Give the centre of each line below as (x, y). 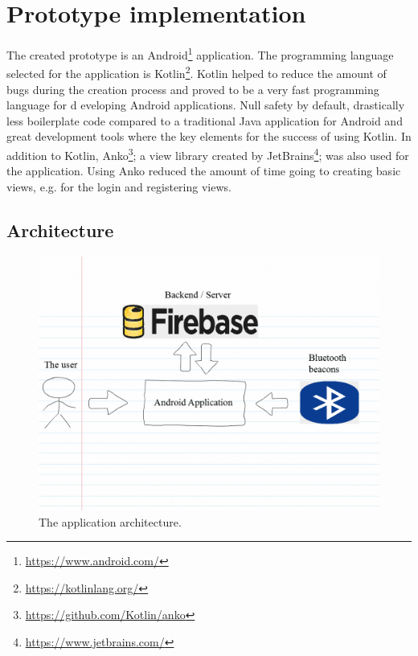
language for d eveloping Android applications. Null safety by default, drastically (206, 105)
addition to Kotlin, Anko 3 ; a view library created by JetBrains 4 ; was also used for (208, 154)
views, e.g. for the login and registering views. (119, 186)
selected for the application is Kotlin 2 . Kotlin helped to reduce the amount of (197, 72)
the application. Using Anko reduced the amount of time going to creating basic (204, 171)
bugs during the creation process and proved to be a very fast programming (193, 89)
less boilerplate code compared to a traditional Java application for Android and (205, 120)
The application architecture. (110, 521)
